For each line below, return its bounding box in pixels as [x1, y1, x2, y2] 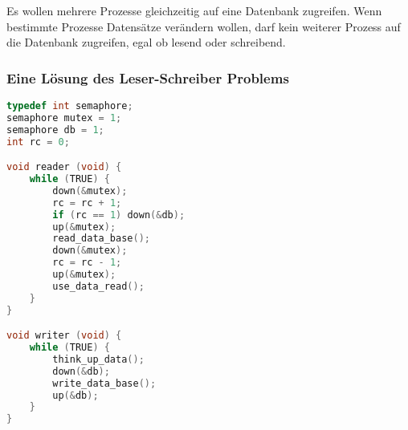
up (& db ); [52, 389, 99, 401]
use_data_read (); [52, 280, 145, 292]
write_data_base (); [52, 377, 157, 389]
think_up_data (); [52, 353, 145, 365]
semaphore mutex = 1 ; [6, 112, 122, 124]
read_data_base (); [52, 233, 150, 245]
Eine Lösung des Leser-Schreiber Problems [6, 67, 289, 87]
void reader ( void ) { [6, 161, 122, 173]
